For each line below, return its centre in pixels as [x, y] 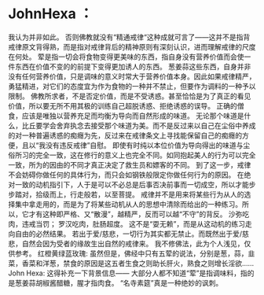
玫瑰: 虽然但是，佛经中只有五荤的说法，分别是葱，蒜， [160, 253]
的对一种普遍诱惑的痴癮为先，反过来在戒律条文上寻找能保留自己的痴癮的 [125, 135]
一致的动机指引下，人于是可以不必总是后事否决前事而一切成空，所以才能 [132, 184]
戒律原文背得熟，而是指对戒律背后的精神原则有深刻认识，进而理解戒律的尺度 [132, 46]
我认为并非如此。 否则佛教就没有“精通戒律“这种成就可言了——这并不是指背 [129, 37]
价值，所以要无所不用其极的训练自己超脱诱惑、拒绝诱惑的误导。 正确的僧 [126, 105]
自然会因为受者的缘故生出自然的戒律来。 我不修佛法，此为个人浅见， [133, 243]
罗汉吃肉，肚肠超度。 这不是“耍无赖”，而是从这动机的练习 [152, 223]
